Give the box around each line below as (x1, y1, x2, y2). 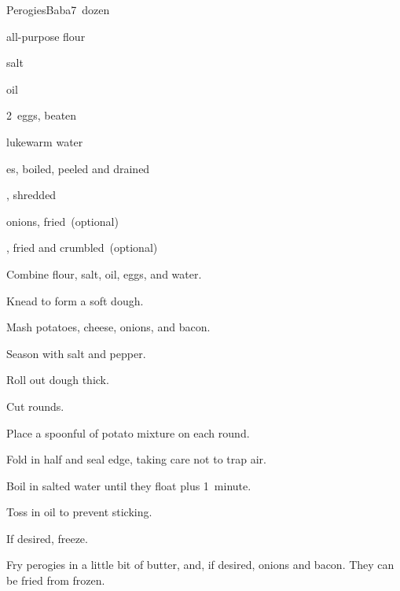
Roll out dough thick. (6, 371, 109, 388)
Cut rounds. (6, 397, 64, 414)
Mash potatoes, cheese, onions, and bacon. (6, 319, 211, 335)
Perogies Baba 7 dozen (6, 2, 110, 17)
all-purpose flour (6, 28, 86, 44)
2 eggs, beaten (6, 107, 77, 124)
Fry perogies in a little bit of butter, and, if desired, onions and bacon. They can (6, 556, 394, 573)
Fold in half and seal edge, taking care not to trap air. (6, 451, 266, 467)
